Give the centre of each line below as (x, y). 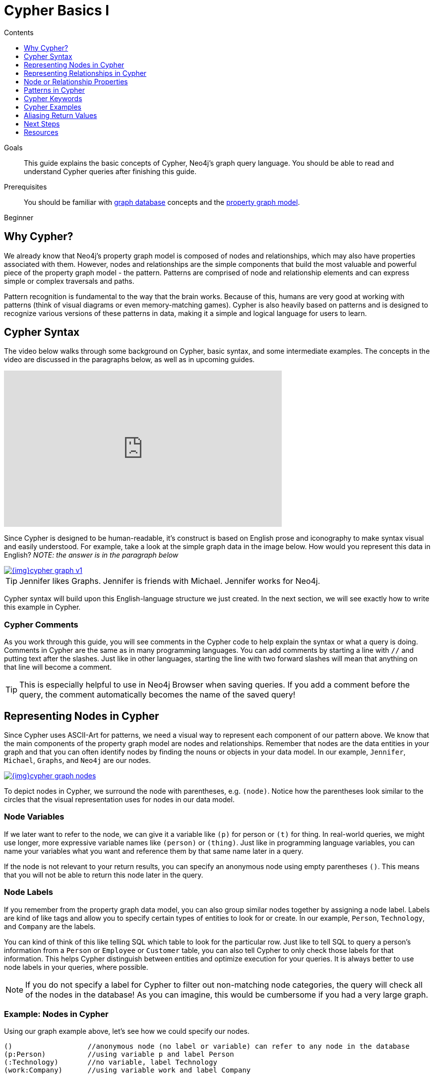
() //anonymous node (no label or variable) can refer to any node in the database (207, 1046)
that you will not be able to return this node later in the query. (104, 875)
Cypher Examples (53, 107)
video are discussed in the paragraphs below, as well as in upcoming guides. (129, 360)
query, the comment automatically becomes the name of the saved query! (157, 695)
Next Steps (42, 124)
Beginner (19, 217)
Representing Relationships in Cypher (85, 73)
